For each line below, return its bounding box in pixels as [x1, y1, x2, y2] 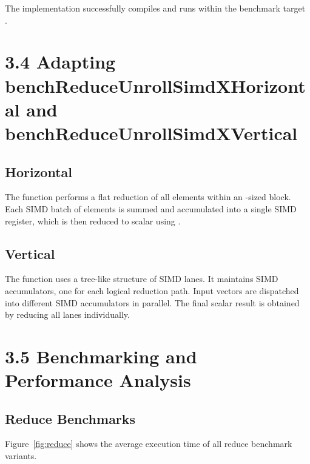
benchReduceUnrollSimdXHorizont [5, 73, 306, 98]
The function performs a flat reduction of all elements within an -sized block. [5, 190, 291, 203]
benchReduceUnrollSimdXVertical [5, 120, 298, 145]
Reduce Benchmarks [5, 409, 136, 428]
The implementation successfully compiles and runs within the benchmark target [5, 2, 306, 14]
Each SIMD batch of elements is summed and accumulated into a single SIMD [5, 202, 297, 215]
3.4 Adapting [5, 49, 116, 74]
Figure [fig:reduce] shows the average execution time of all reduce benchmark [5, 437, 292, 450]
